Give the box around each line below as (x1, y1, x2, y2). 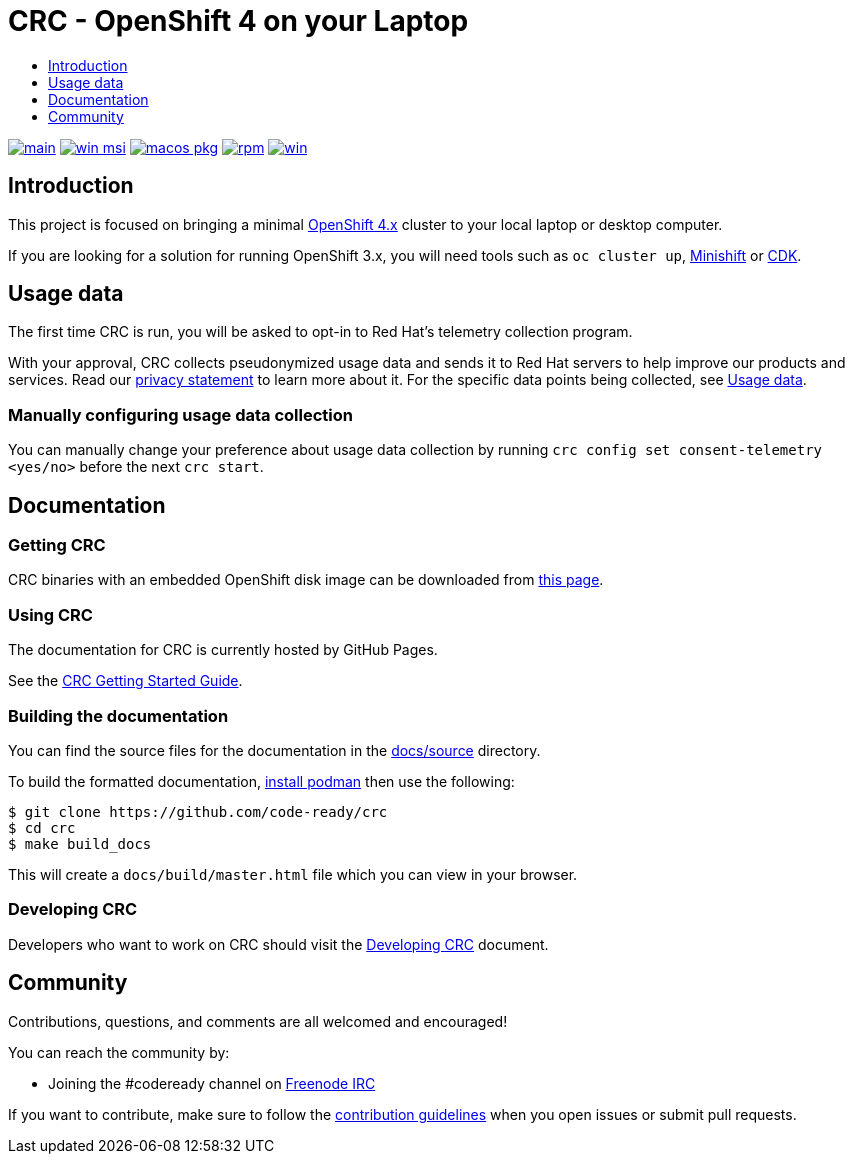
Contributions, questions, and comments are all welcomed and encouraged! (8, 1012, 508, 1030)
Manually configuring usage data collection (8, 404, 353, 425)
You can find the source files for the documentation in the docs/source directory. (8, 741, 541, 759)
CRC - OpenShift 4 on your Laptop (8, 4, 469, 38)
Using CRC (8, 604, 93, 625)
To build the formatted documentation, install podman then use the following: (8, 772, 515, 790)
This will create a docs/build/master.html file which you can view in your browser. (8, 865, 578, 883)
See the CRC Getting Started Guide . (8, 672, 243, 690)
